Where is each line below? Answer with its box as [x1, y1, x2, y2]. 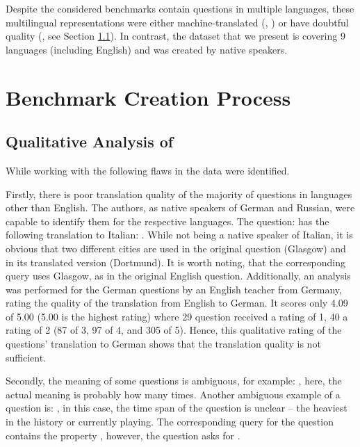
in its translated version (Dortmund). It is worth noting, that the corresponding [6, 254, 345, 269]
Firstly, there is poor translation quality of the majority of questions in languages [6, 186, 352, 201]
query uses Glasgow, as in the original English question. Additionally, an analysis [6, 268, 351, 283]
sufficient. [6, 350, 47, 364]
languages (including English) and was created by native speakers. [6, 42, 288, 56]
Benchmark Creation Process [6, 83, 291, 111]
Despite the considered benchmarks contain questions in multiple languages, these [6, 1, 354, 15]
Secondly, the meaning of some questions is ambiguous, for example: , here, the [6, 373, 342, 388]
